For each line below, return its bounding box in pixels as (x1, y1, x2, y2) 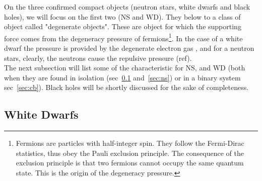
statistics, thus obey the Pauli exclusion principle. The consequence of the (16, 147, 244, 158)
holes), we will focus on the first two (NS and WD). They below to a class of (4, 11, 241, 22)
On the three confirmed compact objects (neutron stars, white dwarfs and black (4, 2, 250, 12)
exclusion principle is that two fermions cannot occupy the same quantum (16, 157, 244, 168)
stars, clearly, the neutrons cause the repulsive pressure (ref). (4, 52, 192, 63)
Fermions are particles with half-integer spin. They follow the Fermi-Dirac (16, 138, 244, 148)
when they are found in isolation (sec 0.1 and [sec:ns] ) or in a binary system (4, 72, 241, 82)
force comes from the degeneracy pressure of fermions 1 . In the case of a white (4, 31, 243, 43)
